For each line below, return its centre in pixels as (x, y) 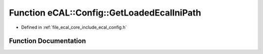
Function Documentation (47, 41)
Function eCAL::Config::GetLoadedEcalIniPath (105, 13)
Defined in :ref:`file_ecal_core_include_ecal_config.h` (74, 27)
